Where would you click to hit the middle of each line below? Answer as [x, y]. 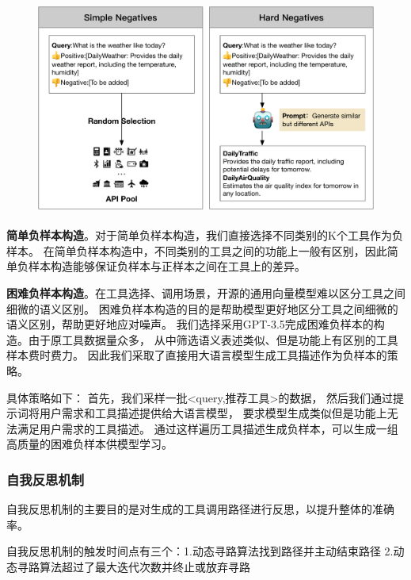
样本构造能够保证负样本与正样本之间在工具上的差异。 [167, 266]
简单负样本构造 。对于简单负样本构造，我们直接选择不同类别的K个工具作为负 [205, 235]
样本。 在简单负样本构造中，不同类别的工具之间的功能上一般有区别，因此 [197, 250]
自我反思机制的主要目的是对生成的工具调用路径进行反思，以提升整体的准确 [200, 509]
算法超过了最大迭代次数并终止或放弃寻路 [145, 566]
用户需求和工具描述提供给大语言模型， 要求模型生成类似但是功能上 [213, 413]
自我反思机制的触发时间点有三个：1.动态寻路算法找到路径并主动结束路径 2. [200, 551]
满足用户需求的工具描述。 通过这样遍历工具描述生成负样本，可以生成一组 [207, 428]
